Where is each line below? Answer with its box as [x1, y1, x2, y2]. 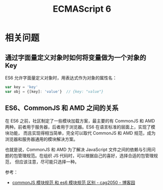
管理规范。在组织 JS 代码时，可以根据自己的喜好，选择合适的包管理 [18, 152, 154, 158]
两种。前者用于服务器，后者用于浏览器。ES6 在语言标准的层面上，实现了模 [5, 124, 156, 130]
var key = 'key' [5, 84, 38, 89]
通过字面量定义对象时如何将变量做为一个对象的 [5, 53, 146, 62]
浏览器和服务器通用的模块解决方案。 [5, 136, 78, 142]
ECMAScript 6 [53, 3, 111, 15]
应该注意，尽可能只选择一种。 [19, 159, 79, 165]
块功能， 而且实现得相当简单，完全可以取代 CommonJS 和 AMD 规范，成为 [5, 130, 156, 136]
